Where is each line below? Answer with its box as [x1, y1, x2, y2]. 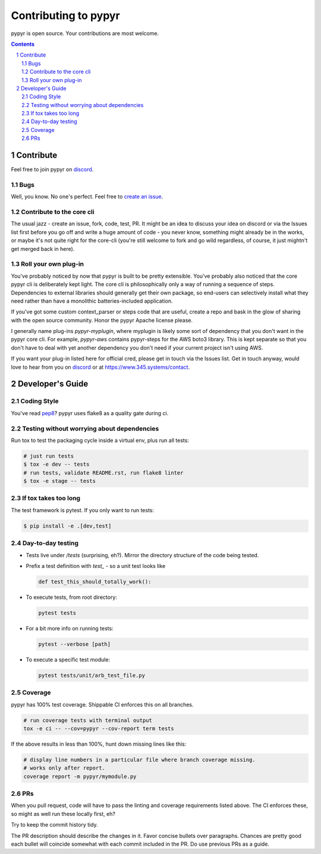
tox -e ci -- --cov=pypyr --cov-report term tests [23, 725, 175, 731]
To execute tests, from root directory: [26, 594, 117, 601]
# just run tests [23, 453, 74, 459]
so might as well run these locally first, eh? [11, 810, 116, 817]
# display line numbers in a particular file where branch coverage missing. [23, 756, 256, 763]
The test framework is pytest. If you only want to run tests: [11, 506, 155, 514]
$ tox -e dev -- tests [23, 461, 90, 468]
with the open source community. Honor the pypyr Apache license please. [11, 316, 193, 324]
